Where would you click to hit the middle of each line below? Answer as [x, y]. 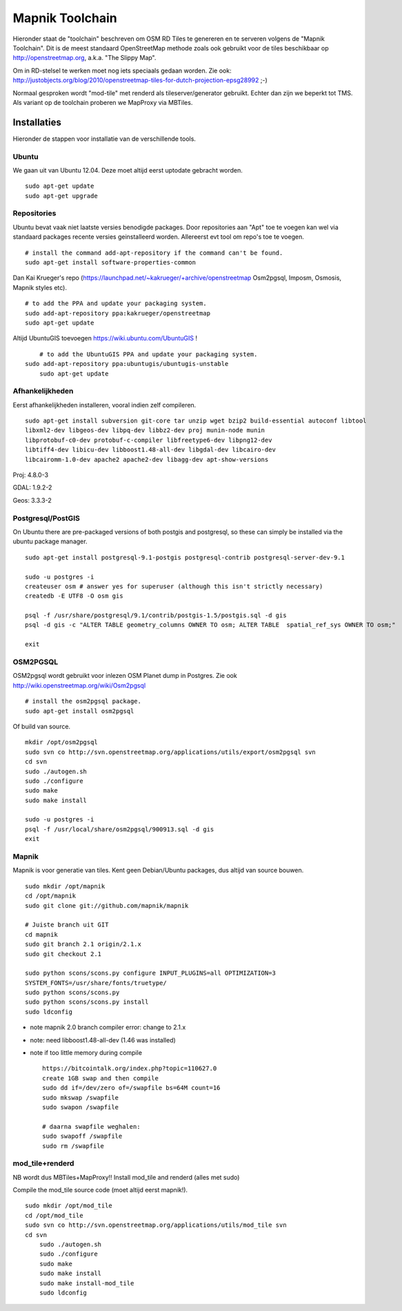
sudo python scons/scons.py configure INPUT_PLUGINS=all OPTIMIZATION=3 [150, 973]
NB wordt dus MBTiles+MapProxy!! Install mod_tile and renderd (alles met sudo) [126, 1177]
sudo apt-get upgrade [61, 196]
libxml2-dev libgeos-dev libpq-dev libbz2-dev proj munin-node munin [145, 430]
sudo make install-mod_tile [87, 1283]
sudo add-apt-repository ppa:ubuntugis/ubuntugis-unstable [127, 364]
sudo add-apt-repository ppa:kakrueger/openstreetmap [118, 313]
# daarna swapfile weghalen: [91, 1126]
